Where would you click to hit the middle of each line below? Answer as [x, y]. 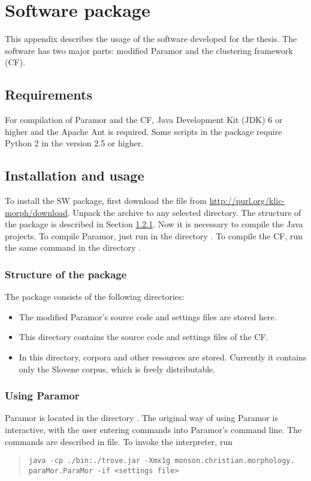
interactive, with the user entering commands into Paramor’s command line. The [153, 430]
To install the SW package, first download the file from [106, 201]
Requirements [49, 94]
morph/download [36, 212]
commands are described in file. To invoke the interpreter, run [119, 441]
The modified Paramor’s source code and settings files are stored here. [148, 316]
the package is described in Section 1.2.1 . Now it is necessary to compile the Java [154, 224]
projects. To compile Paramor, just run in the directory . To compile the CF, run [154, 235]
